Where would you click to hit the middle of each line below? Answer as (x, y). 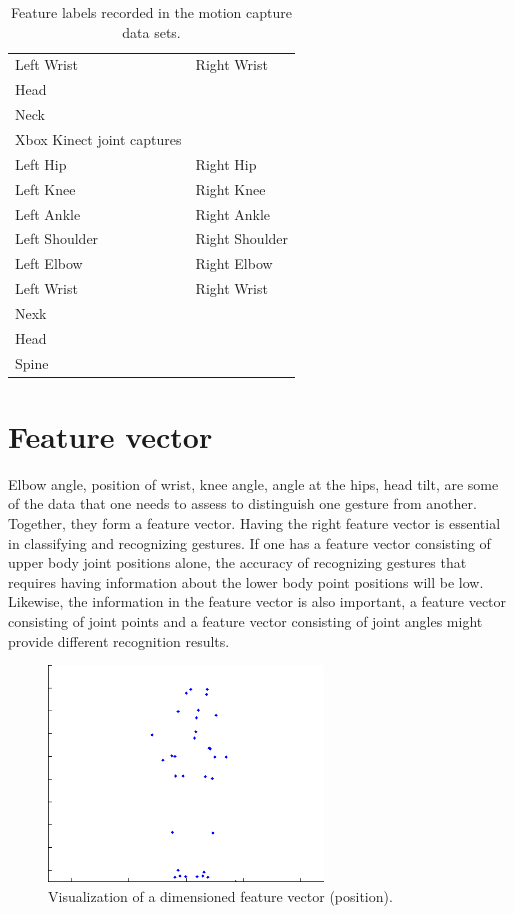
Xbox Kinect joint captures (98, 138)
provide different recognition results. (119, 640)
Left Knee (45, 188)
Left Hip (41, 163)
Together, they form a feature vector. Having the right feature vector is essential (254, 522)
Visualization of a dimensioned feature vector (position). (220, 895)
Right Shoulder (242, 238)
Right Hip (226, 163)
